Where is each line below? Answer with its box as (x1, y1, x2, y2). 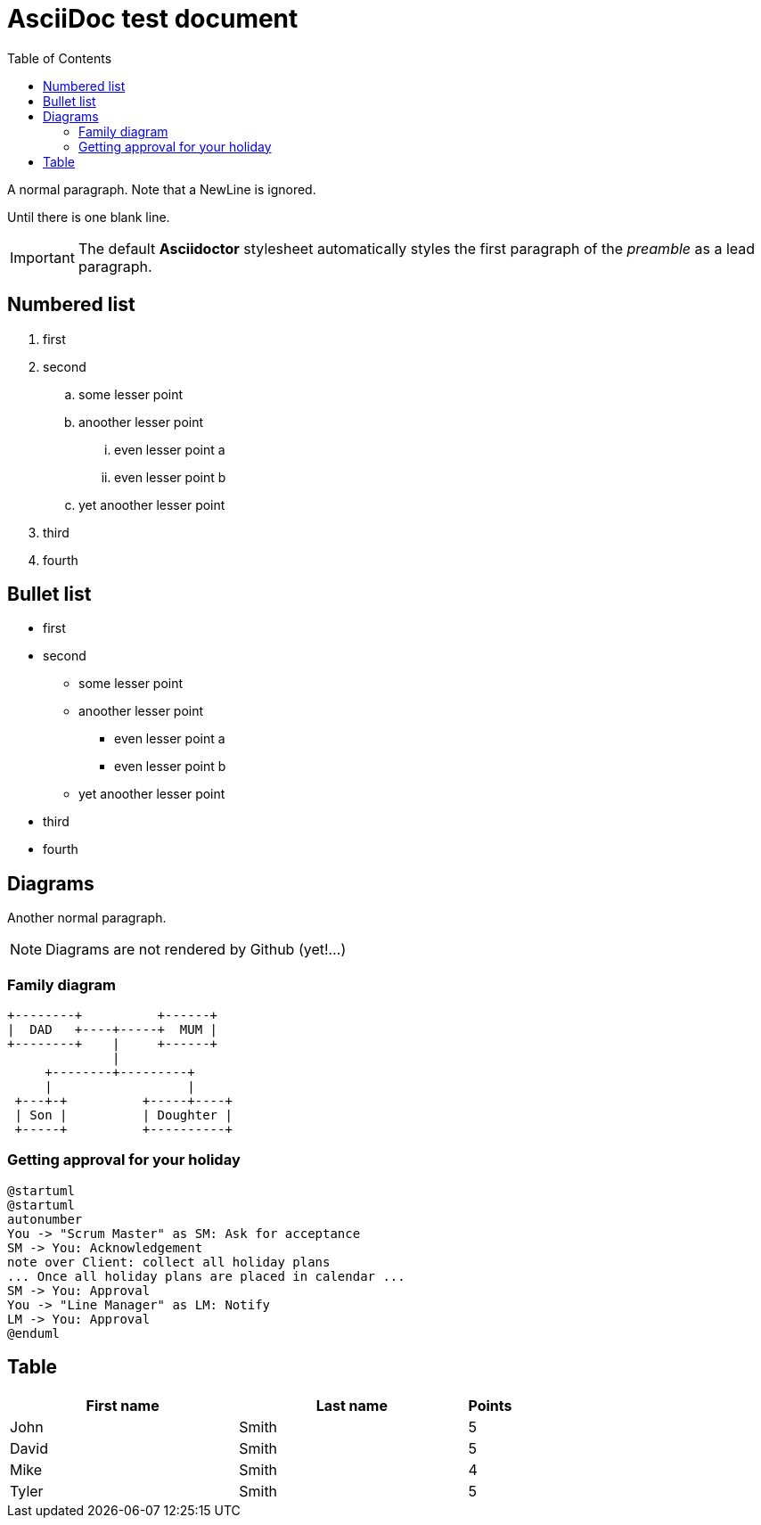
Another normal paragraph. (7, 910, 167, 926)
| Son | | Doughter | (14, 1108, 233, 1123)
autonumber (7, 1211, 83, 1226)
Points (468, 1396, 512, 1414)
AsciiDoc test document (7, 4, 299, 34)
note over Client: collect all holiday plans (7, 1254, 331, 1269)
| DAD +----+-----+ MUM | (7, 1022, 218, 1037)
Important (10, 248, 75, 266)
